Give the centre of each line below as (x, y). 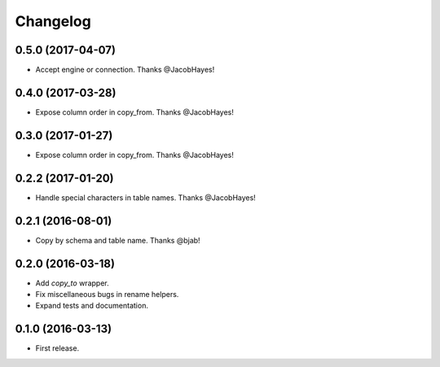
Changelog (53, 21)
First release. (57, 348)
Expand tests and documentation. (92, 306)
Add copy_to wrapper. (72, 283)
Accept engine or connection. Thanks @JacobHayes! (125, 70)
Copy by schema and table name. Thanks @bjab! (118, 240)
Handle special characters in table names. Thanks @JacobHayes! (145, 197)
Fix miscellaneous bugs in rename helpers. (107, 294)
